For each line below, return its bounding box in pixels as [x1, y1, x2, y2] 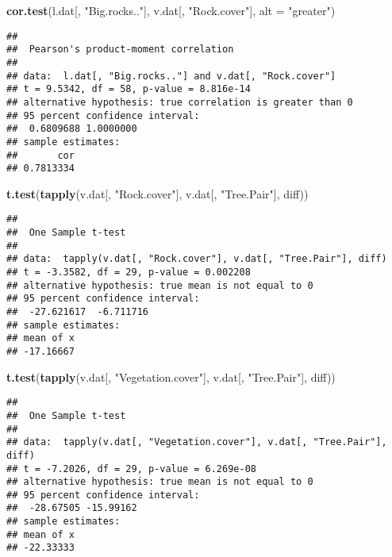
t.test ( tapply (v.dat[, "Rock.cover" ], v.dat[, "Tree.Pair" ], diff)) [6, 185, 309, 202]
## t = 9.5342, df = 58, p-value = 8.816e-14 [6, 83, 251, 95]
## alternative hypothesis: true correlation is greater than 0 [6, 96, 353, 108]
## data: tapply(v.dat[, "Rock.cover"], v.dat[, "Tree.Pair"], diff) [6, 253, 387, 265]
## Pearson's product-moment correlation [6, 44, 234, 56]
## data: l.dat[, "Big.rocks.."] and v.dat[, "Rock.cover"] [6, 70, 336, 82]
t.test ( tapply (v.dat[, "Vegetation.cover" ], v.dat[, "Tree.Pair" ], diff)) [6, 368, 336, 385]
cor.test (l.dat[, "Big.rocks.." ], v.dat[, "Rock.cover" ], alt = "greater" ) [6, 2, 336, 18]
